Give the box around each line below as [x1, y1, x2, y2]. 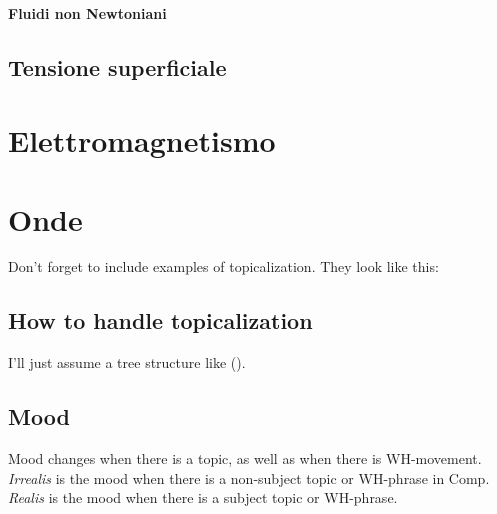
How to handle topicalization [8, 305, 313, 336]
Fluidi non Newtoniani [8, 2, 167, 23]
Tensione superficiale [8, 51, 227, 82]
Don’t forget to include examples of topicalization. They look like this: [8, 256, 439, 277]
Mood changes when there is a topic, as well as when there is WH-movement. [8, 448, 482, 469]
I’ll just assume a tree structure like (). [8, 352, 246, 373]
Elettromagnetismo [8, 120, 276, 161]
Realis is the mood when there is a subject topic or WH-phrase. [8, 487, 398, 508]
